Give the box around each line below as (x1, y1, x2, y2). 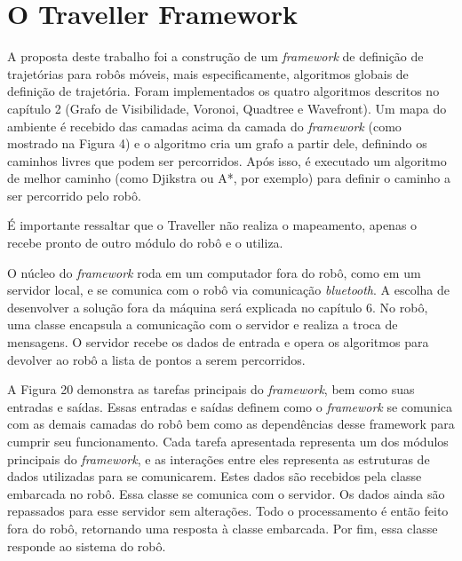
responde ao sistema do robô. (7, 536, 166, 555)
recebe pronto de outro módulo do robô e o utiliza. (7, 233, 283, 252)
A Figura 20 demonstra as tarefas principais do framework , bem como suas (7, 380, 415, 399)
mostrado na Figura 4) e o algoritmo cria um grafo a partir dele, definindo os (7, 134, 427, 153)
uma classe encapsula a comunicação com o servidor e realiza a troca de (7, 315, 398, 334)
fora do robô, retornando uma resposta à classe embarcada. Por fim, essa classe (7, 518, 438, 537)
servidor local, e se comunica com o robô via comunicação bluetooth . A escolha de (7, 280, 450, 299)
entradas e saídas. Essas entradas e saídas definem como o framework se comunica (7, 397, 453, 415)
